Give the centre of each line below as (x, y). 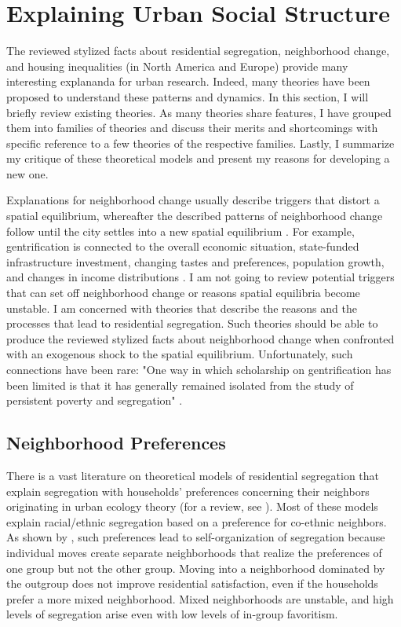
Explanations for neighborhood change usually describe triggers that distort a (193, 200)
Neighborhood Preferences (116, 443)
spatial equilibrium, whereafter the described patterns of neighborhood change (195, 216)
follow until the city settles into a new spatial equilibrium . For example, (180, 231)
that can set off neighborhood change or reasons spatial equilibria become (183, 293)
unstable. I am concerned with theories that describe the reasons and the (182, 308)
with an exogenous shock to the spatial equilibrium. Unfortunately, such (180, 354)
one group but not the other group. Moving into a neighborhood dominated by (196, 568)
